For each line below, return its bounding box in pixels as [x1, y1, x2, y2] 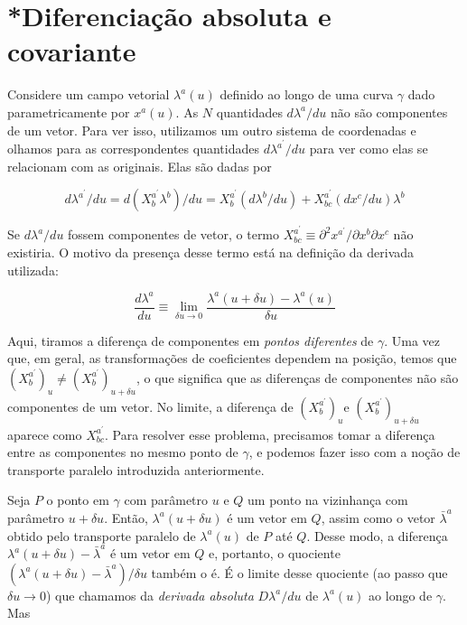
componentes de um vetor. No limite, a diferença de [7, 396, 294, 415]
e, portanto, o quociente [208, 544, 341, 563]
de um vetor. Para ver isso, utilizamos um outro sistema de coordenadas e [7, 120, 416, 139]
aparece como [7, 424, 82, 443]
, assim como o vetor [321, 508, 435, 527]
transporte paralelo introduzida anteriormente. [7, 460, 265, 479]
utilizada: [7, 260, 59, 279]
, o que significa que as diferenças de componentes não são [136, 368, 459, 387]
